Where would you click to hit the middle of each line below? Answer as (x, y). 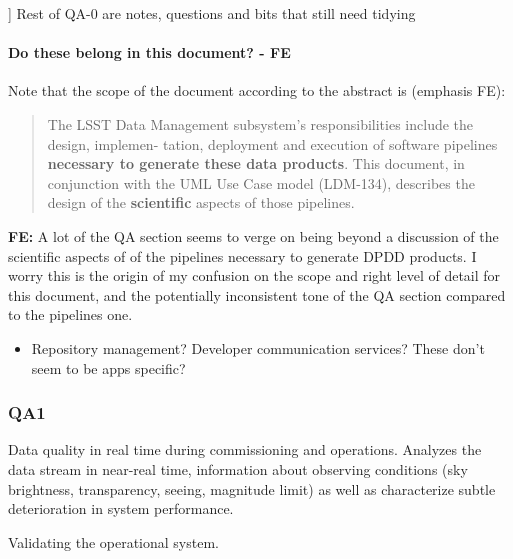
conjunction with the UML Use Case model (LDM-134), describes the (261, 182)
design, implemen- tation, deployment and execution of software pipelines (272, 143)
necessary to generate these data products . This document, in (256, 163)
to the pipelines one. (70, 314)
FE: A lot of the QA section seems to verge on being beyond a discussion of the (253, 235)
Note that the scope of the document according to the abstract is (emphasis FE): (257, 90)
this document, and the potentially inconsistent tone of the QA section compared (257, 294)
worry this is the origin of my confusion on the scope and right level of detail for (254, 275)
